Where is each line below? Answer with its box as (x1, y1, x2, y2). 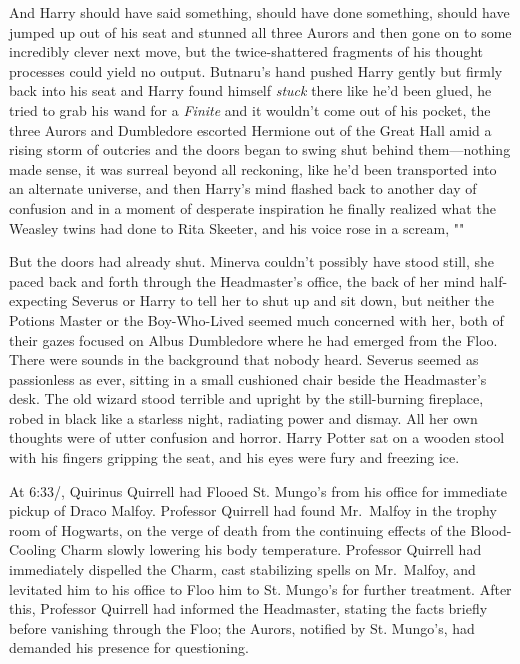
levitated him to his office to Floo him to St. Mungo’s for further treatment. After (9, 578, 512, 599)
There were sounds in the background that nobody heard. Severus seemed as (9, 349, 479, 370)
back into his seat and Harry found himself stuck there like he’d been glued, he (9, 80, 492, 101)
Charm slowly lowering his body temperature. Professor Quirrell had (60, 539, 482, 560)
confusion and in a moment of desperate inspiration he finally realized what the (9, 197, 496, 218)
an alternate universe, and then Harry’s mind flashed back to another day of (9, 178, 477, 199)
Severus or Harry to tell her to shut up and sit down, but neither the (71, 290, 495, 311)
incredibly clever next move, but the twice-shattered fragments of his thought (9, 41, 484, 62)
